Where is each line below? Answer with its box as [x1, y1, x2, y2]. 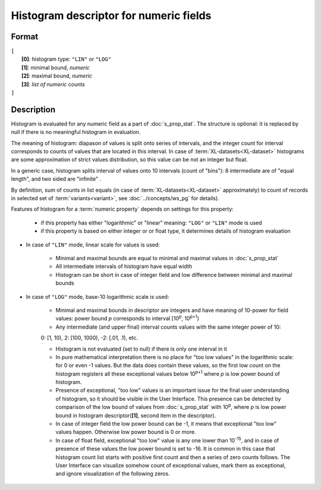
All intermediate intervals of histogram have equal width [55, 263, 193, 270]
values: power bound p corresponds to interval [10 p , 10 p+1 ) [55, 314, 199, 322]
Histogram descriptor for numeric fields [11, 9, 212, 22]
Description [11, 104, 56, 114]
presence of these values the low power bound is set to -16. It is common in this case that [55, 445, 276, 452]
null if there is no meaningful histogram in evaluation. [11, 129, 141, 136]
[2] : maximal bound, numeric [21, 72, 92, 80]
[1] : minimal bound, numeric [21, 64, 90, 71]
